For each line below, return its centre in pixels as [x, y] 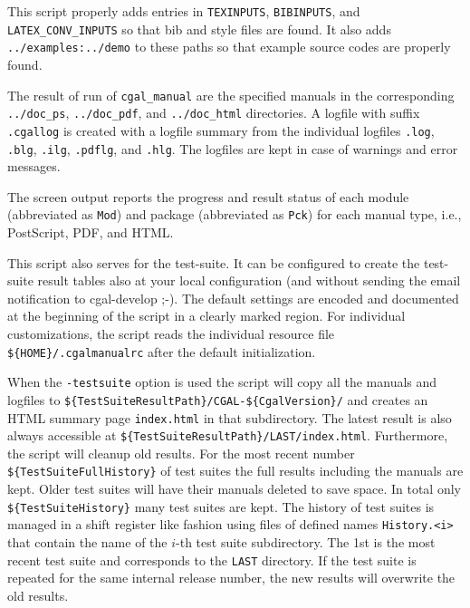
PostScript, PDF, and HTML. [91, 232]
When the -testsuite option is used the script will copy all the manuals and [222, 382]
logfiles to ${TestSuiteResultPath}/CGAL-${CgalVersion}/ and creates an [218, 399]
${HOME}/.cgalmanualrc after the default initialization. [162, 351]
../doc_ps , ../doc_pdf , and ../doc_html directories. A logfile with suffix [214, 113]
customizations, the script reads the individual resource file [171, 333]
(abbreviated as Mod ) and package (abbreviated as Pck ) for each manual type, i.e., [235, 214]
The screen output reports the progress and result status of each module [208, 196]
